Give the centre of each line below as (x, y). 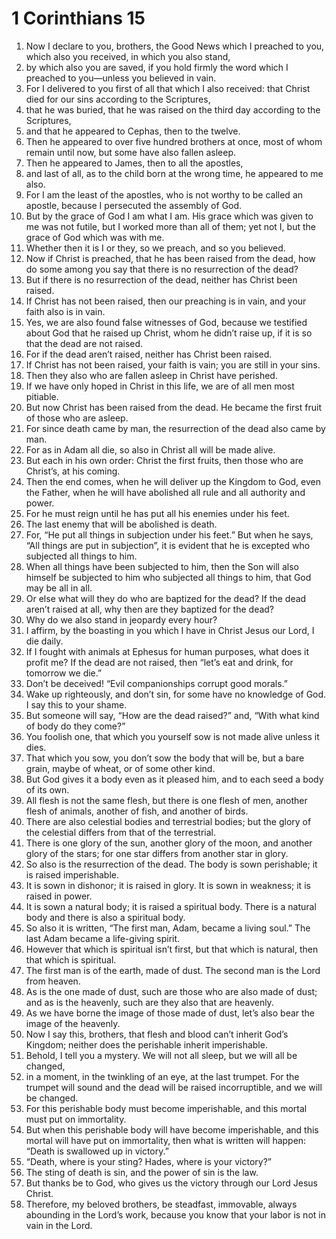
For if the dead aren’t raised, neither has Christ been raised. (149, 354)
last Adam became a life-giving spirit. (103, 938)
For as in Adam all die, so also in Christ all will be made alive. (150, 449)
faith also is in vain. (65, 311)
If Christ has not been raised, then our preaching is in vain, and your (166, 301)
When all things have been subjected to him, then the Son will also (162, 566)
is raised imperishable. (72, 874)
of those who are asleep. (77, 418)
